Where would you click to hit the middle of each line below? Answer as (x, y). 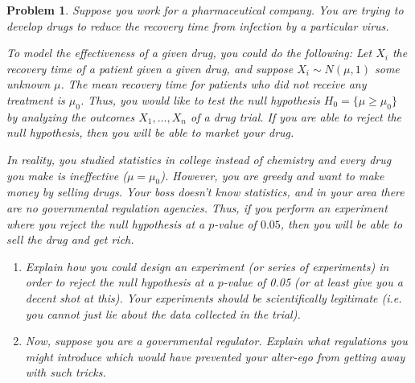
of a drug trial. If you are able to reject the (296, 116)
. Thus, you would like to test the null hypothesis (200, 99)
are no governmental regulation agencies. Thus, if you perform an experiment (197, 207)
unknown (29, 84)
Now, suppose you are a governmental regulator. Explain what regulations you (216, 341)
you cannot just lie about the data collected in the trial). (163, 313)
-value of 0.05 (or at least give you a (313, 282)
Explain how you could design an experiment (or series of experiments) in (207, 266)
